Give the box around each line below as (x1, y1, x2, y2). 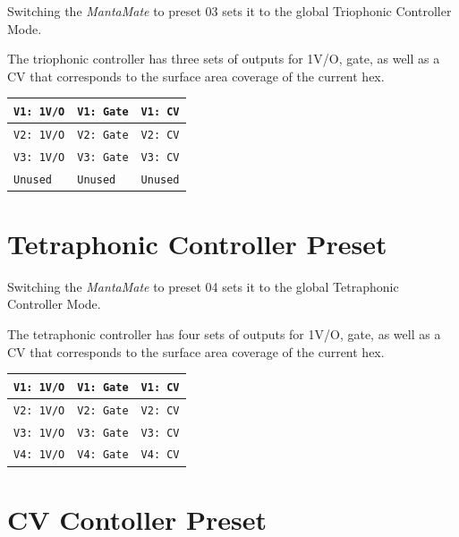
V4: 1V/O (13, 448, 65, 462)
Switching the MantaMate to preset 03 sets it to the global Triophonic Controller (7, 2, 452, 20)
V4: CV (140, 448, 180, 462)
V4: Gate (77, 448, 129, 462)
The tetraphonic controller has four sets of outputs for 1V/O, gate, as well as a (7, 325, 441, 344)
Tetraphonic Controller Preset (7, 225, 387, 261)
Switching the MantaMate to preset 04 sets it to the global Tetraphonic (7, 277, 399, 295)
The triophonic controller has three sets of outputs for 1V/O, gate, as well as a (7, 49, 440, 68)
